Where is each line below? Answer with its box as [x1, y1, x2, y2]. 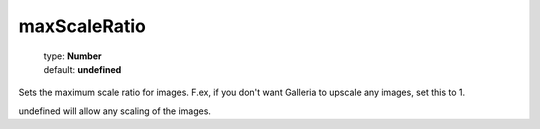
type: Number [43, 50, 102, 62]
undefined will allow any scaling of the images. [18, 105, 212, 117]
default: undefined [43, 63, 122, 75]
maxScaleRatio [18, 15, 147, 37]
